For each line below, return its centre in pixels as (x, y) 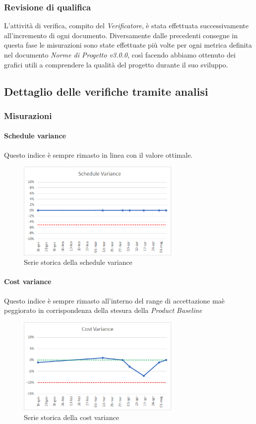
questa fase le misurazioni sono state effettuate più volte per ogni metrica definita (128, 45)
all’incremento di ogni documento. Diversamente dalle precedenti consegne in (121, 35)
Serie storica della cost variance (71, 417)
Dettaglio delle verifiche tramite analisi (106, 91)
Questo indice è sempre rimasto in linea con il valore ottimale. (98, 154)
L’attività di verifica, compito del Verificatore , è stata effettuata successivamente (126, 26)
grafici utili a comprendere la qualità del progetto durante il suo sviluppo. (116, 64)
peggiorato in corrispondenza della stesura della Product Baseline (103, 310)
